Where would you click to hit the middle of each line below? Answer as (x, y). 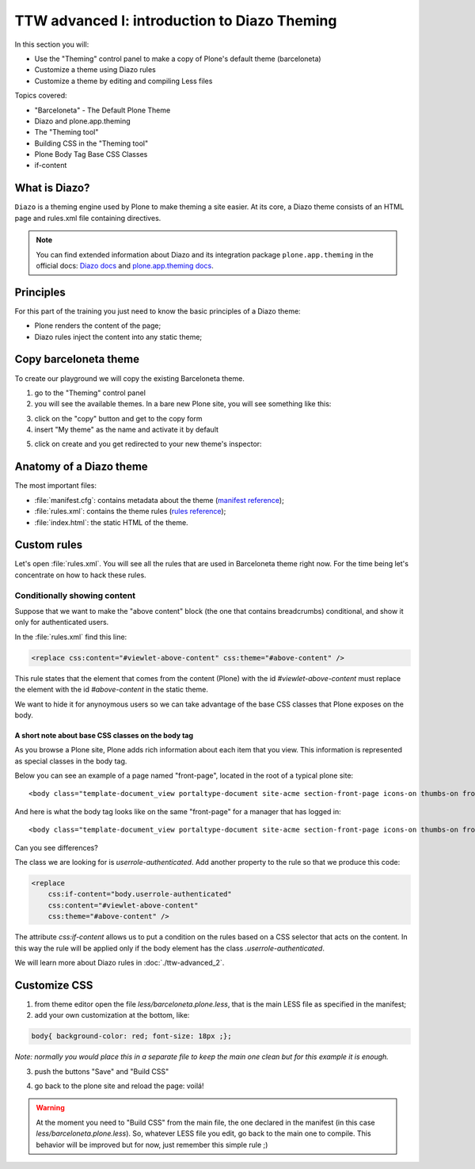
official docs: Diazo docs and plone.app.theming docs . (125, 265)
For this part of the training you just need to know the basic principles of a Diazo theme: (158, 311)
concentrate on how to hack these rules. (80, 575)
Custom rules (49, 545)
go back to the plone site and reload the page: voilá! (119, 1086)
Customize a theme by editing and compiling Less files (123, 81)
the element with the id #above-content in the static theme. (112, 690)
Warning (50, 1108)
